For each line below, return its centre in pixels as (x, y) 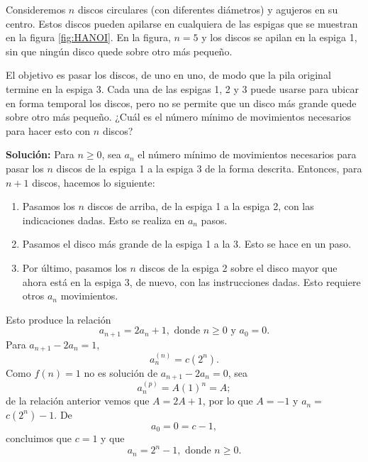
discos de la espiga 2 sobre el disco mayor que (238, 267)
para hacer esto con (48, 130)
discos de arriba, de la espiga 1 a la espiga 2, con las (201, 206)
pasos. (214, 220)
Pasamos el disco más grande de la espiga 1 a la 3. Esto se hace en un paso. (187, 244)
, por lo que (228, 401)
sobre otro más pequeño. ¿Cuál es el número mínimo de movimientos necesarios (179, 117)
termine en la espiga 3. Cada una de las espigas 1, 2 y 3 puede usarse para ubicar (182, 88)
